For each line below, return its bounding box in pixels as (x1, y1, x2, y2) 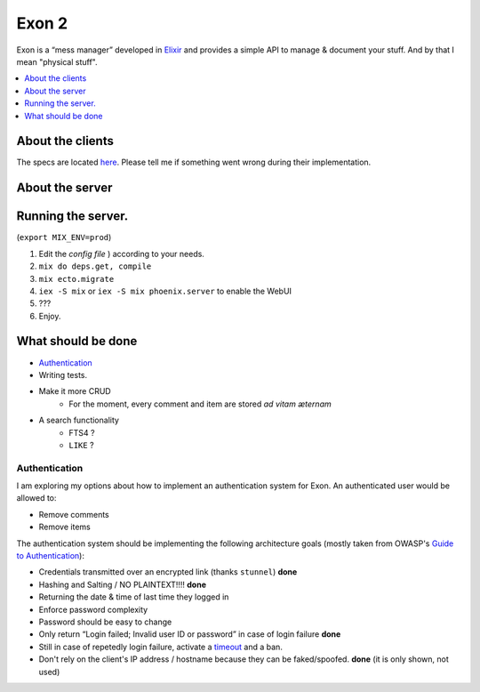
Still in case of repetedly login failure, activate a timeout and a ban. (38, 641, 284, 652)
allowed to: (16, 493, 57, 503)
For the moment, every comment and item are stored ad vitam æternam (68, 398, 332, 409)
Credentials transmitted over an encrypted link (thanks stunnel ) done (38, 567, 298, 577)
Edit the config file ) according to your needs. (38, 248, 204, 259)
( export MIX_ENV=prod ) (16, 232, 112, 243)
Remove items (38, 521, 91, 533)
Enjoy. (38, 310, 61, 321)
